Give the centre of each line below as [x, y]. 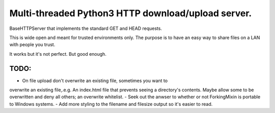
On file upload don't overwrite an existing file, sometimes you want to [95, 81]
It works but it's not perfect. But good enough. [58, 54]
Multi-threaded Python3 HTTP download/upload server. [131, 13]
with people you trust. [32, 45]
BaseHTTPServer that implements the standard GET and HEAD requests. [86, 28]
